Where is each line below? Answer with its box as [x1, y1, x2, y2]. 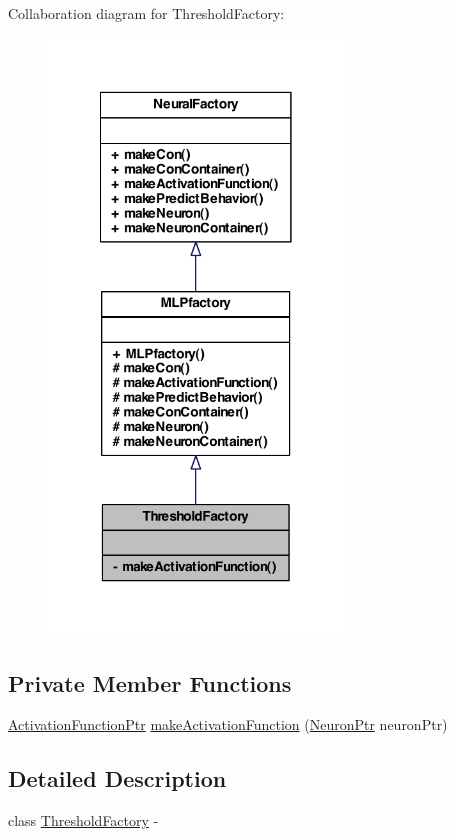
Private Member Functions [8, 667, 292, 698]
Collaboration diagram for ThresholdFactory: [8, 3, 285, 23]
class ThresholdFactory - [8, 810, 159, 831]
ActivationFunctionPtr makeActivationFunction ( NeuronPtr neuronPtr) [8, 714, 448, 735]
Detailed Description [8, 763, 227, 794]
